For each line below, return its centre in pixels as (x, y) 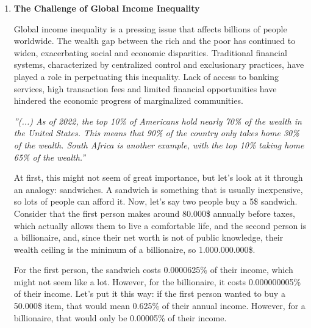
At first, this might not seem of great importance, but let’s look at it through (158, 177)
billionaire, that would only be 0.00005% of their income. (120, 317)
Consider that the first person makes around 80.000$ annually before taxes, (154, 213)
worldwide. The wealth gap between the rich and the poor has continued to (155, 41)
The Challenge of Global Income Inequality (107, 8)
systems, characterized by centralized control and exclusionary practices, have (159, 64)
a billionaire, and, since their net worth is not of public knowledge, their (148, 237)
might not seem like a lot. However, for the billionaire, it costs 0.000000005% (157, 281)
